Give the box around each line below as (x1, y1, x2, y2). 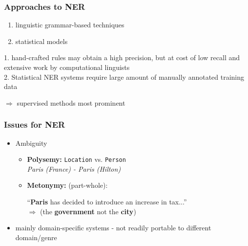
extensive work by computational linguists (4, 62, 130, 72)
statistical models (15, 36, 68, 46)
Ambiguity (15, 137, 47, 148)
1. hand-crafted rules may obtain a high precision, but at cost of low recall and (4, 52, 240, 63)
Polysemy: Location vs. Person (27, 154, 126, 164)
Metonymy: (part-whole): (27, 180, 108, 190)
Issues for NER (4, 118, 65, 131)
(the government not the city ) (40, 206, 136, 216)
